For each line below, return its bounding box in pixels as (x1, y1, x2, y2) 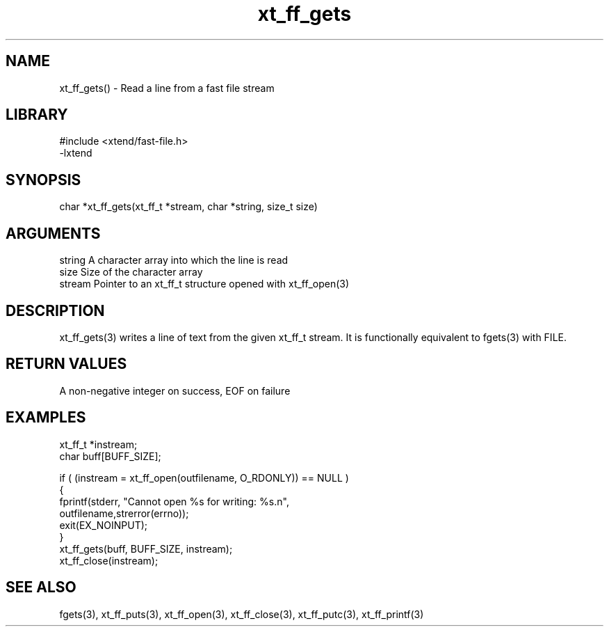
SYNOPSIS (6, 171, 81, 189)
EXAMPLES (6, 409, 86, 427)
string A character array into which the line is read (59, 254, 289, 267)
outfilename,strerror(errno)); (59, 507, 189, 519)
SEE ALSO (6, 578, 76, 597)
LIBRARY (6, 106, 68, 124)
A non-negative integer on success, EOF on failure (59, 384, 291, 397)
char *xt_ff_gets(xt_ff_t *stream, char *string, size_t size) (59, 200, 318, 213)
